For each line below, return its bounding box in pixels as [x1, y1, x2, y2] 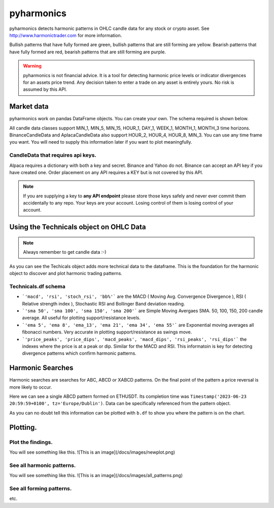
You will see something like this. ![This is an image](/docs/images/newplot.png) [9, 449, 175, 455]
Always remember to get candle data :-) [23, 249, 107, 255]
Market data [9, 102, 49, 111]
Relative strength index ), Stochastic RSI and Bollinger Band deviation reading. [22, 300, 185, 307]
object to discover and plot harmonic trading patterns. [9, 270, 123, 277]
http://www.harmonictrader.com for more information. [9, 32, 122, 38]
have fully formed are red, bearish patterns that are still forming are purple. [9, 49, 166, 55]
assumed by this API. [23, 86, 67, 92]
